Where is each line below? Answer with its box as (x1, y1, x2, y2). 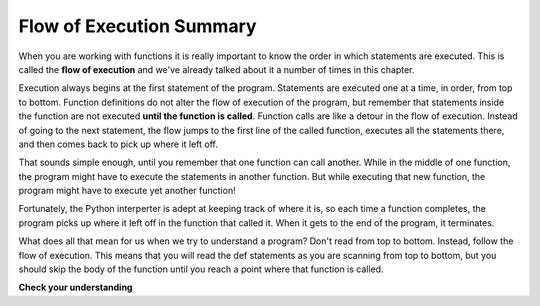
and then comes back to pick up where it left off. (18, 138, 219, 150)
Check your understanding (18, 281, 133, 294)
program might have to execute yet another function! (18, 185, 236, 197)
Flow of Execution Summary (18, 15, 257, 37)
